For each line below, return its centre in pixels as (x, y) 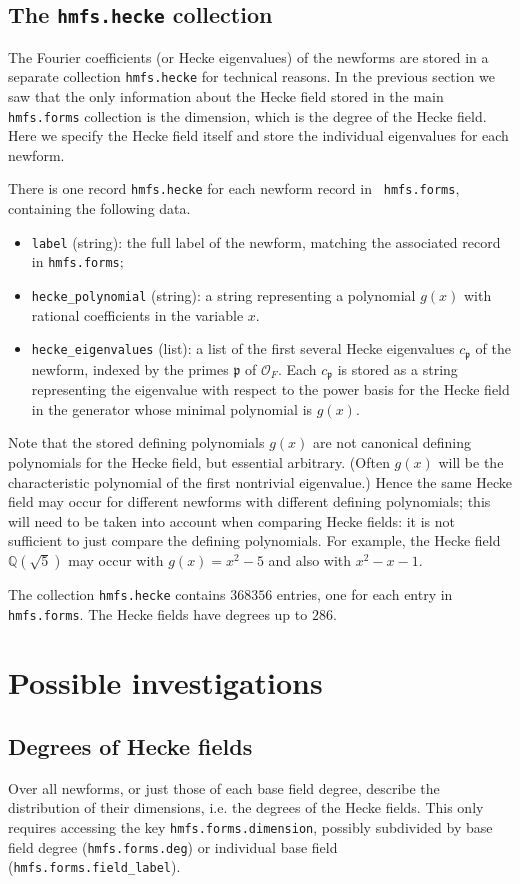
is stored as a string (397, 368)
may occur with (116, 559)
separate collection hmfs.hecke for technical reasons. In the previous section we (252, 76)
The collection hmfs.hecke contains (117, 593)
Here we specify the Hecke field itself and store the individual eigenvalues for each (258, 135)
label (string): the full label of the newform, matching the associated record (266, 241)
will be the (471, 461)
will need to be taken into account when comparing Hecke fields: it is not (231, 520)
